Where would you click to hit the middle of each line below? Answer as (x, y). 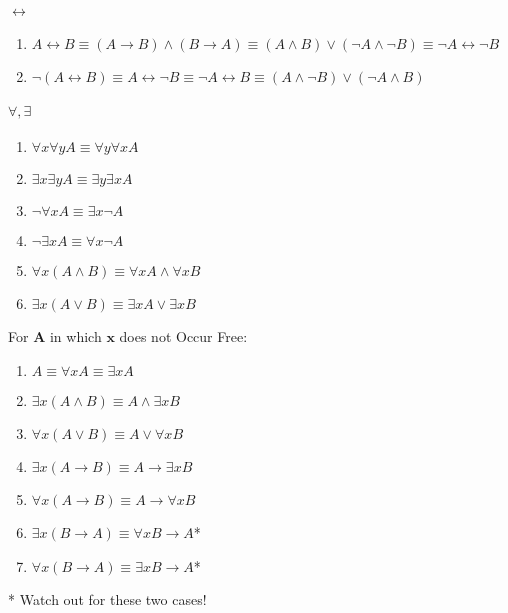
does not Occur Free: (183, 336)
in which (75, 336)
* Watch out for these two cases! (107, 599)
